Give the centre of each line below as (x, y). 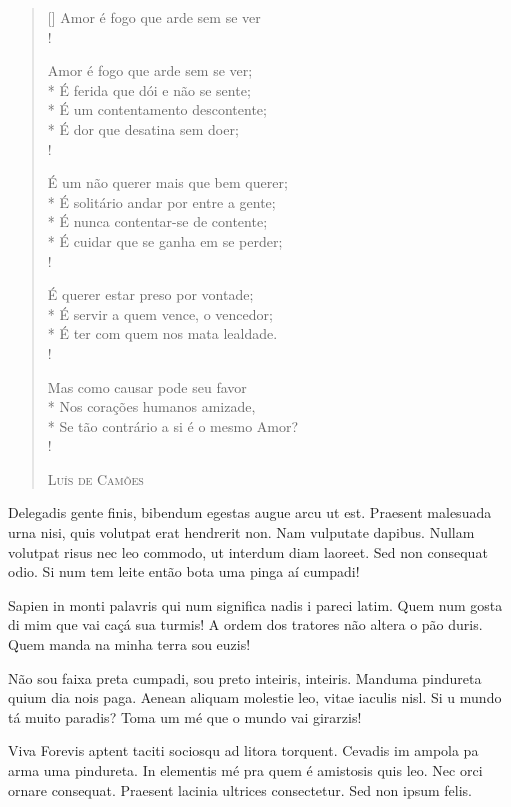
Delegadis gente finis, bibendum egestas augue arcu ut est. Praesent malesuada (250, 512)
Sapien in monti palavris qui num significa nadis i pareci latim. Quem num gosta (255, 604)
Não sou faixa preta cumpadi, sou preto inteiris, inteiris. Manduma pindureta (245, 677)
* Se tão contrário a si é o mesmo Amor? (173, 425)
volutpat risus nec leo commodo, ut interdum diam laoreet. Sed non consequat (248, 551)
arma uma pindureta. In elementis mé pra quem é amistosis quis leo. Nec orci (245, 770)
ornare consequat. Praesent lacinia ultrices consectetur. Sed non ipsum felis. (240, 789)
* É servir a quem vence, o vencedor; (160, 313)
